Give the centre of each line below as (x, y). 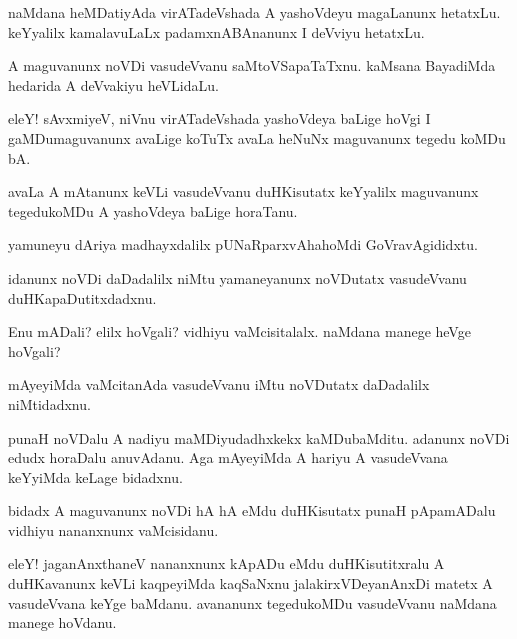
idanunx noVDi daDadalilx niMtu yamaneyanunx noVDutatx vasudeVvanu (237, 277)
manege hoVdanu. (62, 622)
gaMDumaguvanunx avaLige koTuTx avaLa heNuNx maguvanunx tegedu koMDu (257, 137)
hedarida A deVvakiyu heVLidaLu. (113, 84)
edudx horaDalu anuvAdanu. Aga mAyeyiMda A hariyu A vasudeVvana (228, 457)
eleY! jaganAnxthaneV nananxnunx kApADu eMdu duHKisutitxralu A (226, 563)
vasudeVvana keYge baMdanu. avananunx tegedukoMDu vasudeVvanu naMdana (252, 602)
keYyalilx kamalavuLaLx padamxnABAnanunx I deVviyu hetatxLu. (216, 31)
